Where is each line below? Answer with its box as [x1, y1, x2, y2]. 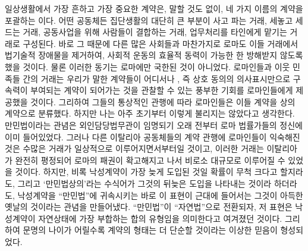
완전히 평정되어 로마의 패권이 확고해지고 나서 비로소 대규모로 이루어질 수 [15, 153, 285, 166]
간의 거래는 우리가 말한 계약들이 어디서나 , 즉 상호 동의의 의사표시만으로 [23, 72, 291, 84]
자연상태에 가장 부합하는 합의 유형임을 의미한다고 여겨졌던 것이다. [38, 212, 282, 224]
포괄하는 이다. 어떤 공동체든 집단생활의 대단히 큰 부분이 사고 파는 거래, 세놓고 [5, 14, 293, 26]
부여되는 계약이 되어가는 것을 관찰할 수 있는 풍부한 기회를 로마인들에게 [30, 84, 293, 96]
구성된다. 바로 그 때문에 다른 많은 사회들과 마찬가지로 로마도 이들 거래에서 [23, 37, 298, 49]
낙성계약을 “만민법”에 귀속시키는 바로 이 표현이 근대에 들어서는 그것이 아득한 [17, 189, 303, 201]
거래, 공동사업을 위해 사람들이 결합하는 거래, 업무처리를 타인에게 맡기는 [23, 26, 287, 38]
